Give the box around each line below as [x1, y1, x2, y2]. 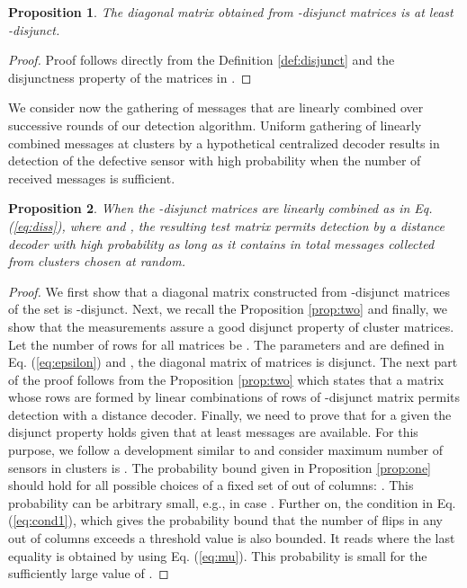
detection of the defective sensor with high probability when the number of [8, 151, 421, 170]
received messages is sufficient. [8, 168, 175, 187]
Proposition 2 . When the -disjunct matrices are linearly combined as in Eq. [8, 199, 433, 218]
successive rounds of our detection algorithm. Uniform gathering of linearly [8, 115, 422, 134]
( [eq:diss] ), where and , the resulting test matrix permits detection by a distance [8, 216, 445, 235]
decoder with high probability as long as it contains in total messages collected [8, 234, 435, 253]
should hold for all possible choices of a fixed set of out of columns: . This [8, 476, 414, 494]
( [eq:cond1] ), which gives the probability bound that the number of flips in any [8, 511, 443, 530]
